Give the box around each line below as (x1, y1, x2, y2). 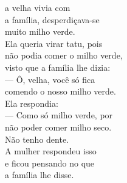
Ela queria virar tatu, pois (5, 37, 103, 49)
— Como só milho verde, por (5, 109, 113, 121)
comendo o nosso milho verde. (5, 85, 116, 98)
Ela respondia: (5, 96, 58, 109)
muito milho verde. (5, 25, 75, 38)
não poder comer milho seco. (5, 120, 112, 133)
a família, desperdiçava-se (5, 13, 100, 26)
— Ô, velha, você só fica (5, 73, 95, 85)
